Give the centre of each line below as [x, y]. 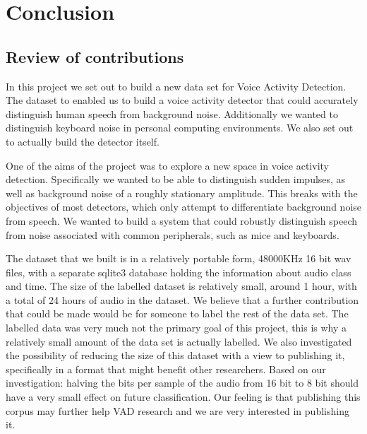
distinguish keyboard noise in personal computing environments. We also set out [180, 128]
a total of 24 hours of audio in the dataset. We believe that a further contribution [182, 299]
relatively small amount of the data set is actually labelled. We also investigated [179, 341]
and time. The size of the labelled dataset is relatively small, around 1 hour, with [181, 286]
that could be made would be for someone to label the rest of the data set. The [177, 313]
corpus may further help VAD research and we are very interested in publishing [178, 410]
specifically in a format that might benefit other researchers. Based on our [166, 369]
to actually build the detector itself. [83, 141]
